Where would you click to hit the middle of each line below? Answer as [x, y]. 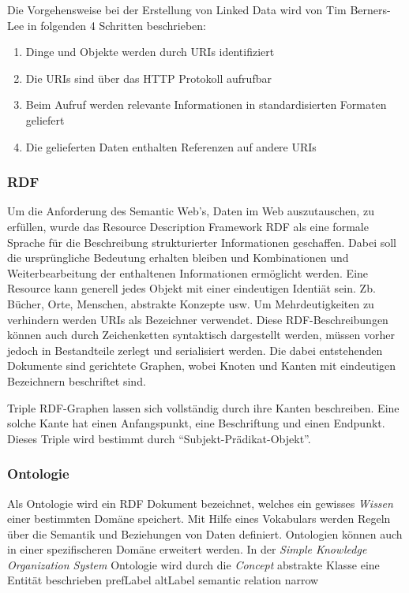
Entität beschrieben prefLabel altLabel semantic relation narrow [163, 580]
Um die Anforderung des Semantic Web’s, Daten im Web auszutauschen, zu [191, 211]
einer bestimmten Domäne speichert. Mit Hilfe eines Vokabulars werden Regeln [199, 518]
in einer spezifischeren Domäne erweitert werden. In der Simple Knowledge [187, 549]
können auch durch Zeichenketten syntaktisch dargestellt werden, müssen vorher [201, 335]
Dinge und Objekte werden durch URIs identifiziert [150, 52]
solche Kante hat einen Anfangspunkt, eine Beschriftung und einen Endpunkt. [196, 423]
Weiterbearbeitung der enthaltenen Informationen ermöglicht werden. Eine [188, 272]
